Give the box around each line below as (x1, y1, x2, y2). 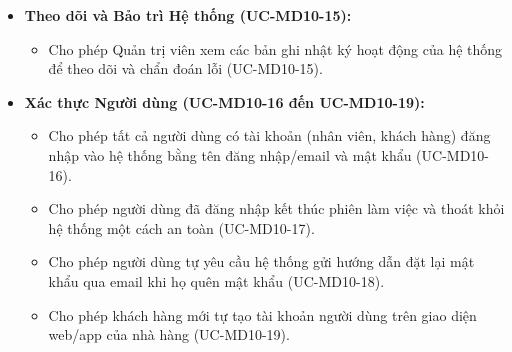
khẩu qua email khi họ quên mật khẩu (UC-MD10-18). (48, 270, 385, 291)
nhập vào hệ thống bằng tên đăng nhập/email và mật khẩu (48, 144, 412, 165)
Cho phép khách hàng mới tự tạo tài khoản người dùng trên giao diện (48, 304, 477, 325)
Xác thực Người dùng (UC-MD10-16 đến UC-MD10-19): (24, 91, 425, 112)
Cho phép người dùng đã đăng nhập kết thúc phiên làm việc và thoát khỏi (48, 198, 505, 219)
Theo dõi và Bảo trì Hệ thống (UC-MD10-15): (24, 5, 352, 25)
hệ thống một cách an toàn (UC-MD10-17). (48, 217, 315, 238)
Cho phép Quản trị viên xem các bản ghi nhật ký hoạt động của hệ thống (48, 38, 503, 59)
